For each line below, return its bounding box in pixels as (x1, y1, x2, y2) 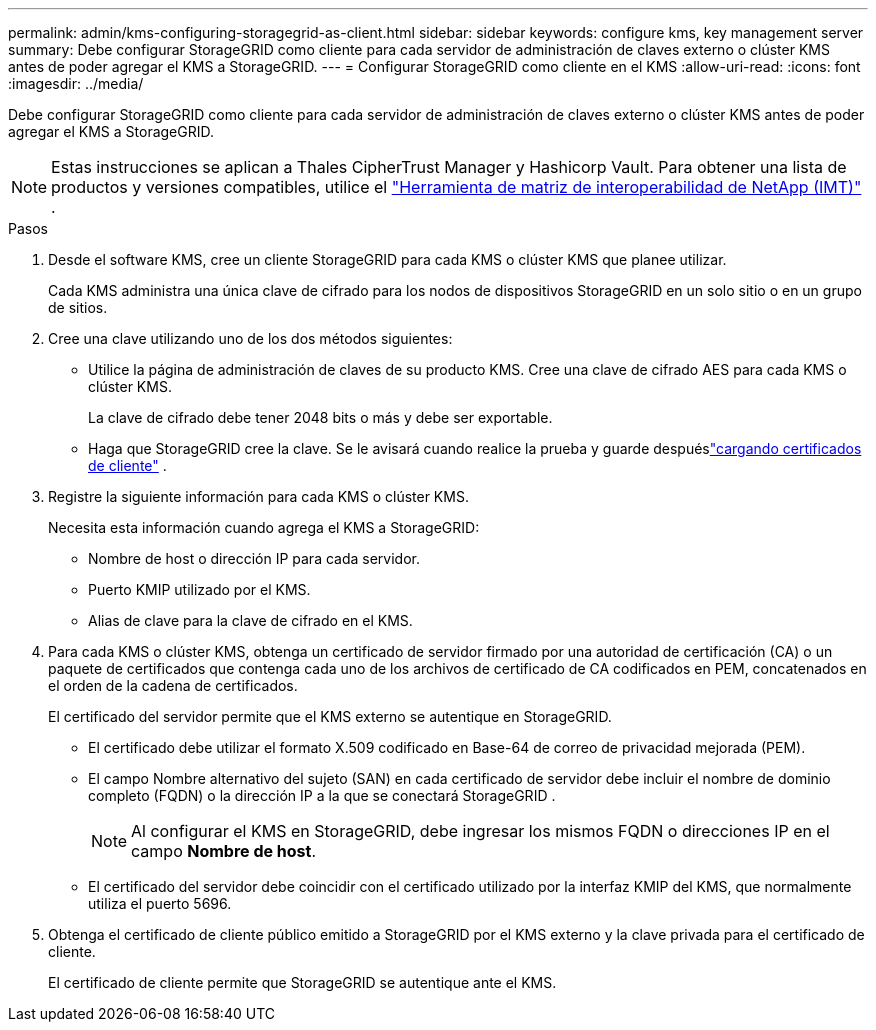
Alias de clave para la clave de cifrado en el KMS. (88, 612, 413, 629)
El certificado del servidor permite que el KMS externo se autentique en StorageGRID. (48, 708, 612, 725)
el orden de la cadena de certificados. (48, 677, 298, 694)
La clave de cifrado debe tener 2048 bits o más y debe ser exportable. (88, 409, 553, 426)
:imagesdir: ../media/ (8, 75, 144, 92)
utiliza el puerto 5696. (88, 895, 232, 912)
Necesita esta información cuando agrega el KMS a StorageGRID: (48, 519, 480, 536)
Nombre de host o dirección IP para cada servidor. (88, 550, 420, 567)
